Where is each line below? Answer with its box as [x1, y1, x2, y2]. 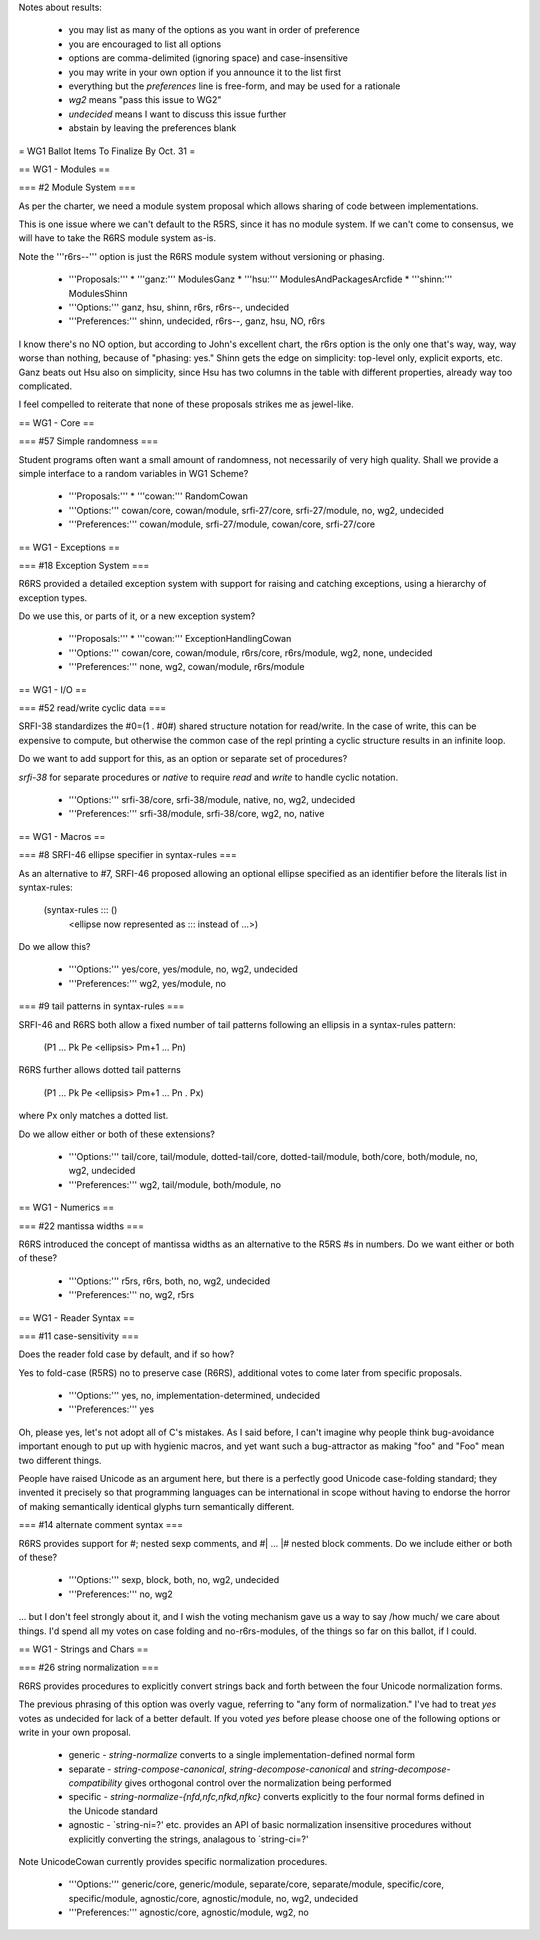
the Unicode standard [68, 1805, 159, 1817]
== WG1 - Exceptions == [18, 541, 120, 553]
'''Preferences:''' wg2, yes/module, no [68, 977, 227, 989]
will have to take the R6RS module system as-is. [18, 232, 217, 244]
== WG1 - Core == [18, 416, 95, 429]
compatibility [68, 1777, 123, 1789]
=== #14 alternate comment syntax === [18, 1519, 184, 1531]
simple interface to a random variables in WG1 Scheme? [18, 467, 249, 479]
